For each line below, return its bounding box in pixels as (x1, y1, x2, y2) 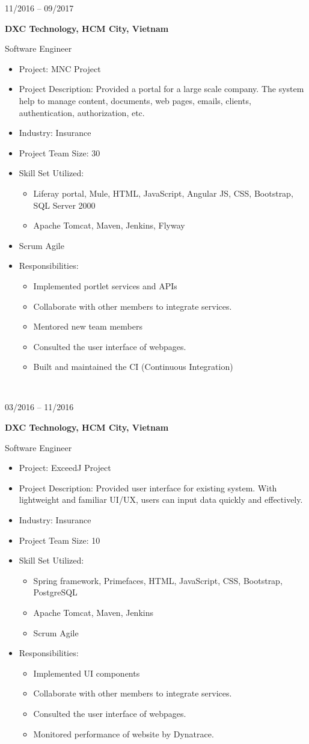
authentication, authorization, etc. (19, 106, 145, 118)
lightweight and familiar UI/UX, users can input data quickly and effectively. (19, 493, 303, 506)
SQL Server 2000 (33, 198, 96, 211)
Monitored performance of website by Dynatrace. (33, 727, 214, 740)
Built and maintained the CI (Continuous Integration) (33, 360, 233, 373)
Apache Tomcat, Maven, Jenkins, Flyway (33, 219, 185, 232)
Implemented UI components (33, 666, 140, 679)
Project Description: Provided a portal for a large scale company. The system (19, 82, 304, 95)
